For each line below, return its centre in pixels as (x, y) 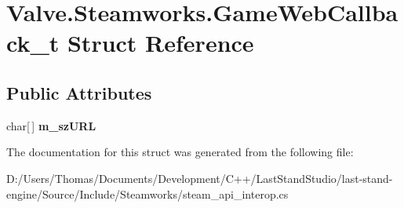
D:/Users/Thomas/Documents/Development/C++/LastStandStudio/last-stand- (200, 178)
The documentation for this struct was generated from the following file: (180, 152)
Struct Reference (160, 43)
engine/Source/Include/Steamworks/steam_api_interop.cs (147, 193)
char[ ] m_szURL (51, 125)
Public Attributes (79, 92)
